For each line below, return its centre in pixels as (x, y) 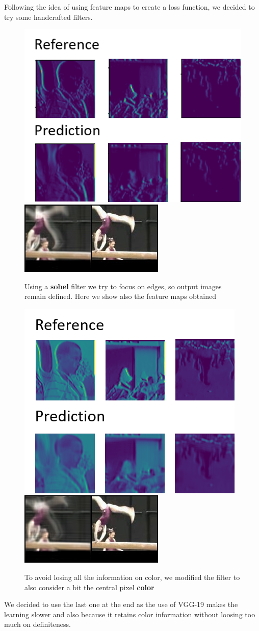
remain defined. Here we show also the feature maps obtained (120, 296)
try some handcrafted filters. (48, 17)
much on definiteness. (37, 624)
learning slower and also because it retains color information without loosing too (130, 614)
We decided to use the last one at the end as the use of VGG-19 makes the (121, 604)
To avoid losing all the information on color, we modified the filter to (132, 577)
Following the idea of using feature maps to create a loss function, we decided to (129, 7)
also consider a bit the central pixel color (89, 587)
